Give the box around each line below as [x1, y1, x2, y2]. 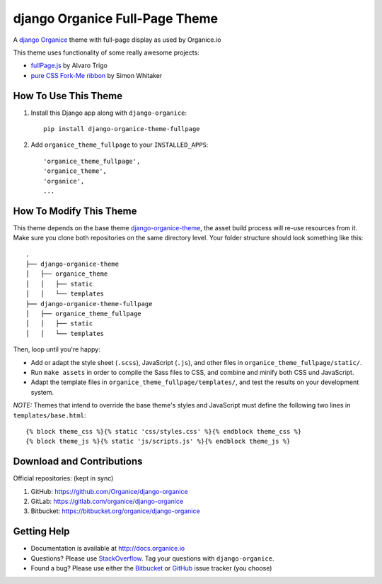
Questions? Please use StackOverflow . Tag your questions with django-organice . [30, 554, 275, 563]
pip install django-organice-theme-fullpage [43, 125, 201, 133]
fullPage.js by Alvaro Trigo [30, 61, 108, 70]
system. [30, 388, 54, 396]
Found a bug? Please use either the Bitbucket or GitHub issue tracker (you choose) [30, 564, 272, 573]
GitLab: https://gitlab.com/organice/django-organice [30, 497, 184, 505]
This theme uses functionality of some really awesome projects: [13, 48, 199, 57]
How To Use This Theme [13, 89, 123, 102]
